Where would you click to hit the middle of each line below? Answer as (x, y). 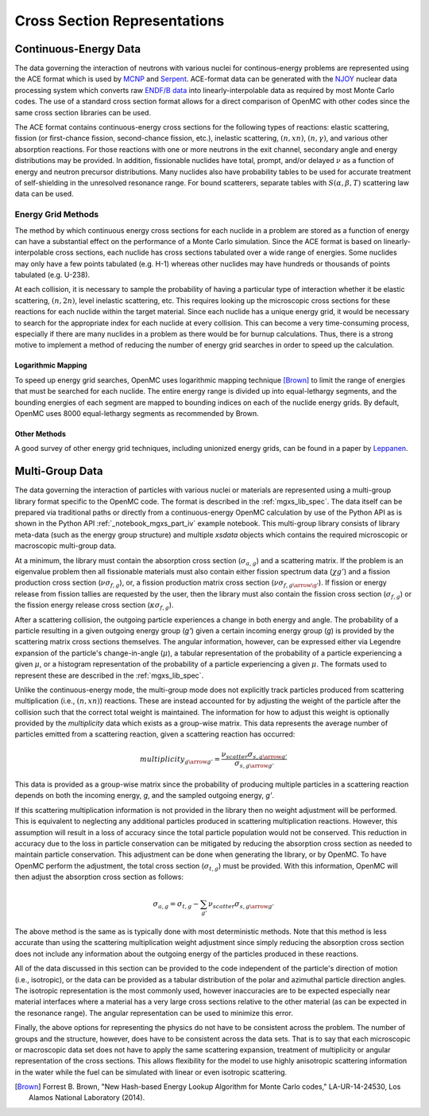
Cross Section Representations (120, 21)
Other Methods (41, 434)
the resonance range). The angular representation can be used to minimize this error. (154, 1013)
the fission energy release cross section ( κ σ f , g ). (94, 606)
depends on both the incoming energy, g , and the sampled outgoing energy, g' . (144, 795)
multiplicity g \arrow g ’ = (180, 760)
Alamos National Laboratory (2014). (87, 1098)
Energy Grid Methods (57, 215)
